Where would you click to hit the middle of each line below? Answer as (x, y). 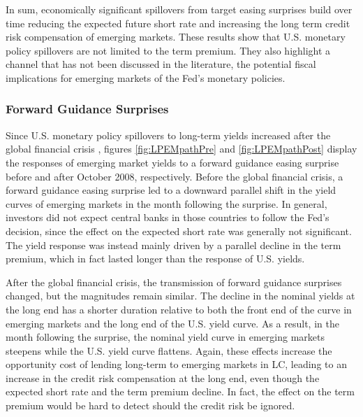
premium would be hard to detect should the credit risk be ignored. (150, 405)
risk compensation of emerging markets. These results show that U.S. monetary (176, 37)
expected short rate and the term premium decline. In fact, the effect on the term (180, 391)
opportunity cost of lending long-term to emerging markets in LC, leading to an (176, 364)
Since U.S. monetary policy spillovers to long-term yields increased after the (168, 135)
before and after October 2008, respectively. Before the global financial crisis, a (175, 176)
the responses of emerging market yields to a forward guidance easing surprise (172, 162)
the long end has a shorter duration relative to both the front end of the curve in (179, 309)
